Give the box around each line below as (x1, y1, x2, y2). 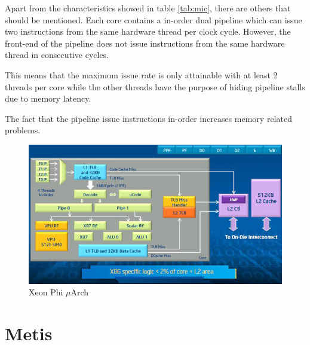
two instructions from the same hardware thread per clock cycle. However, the (5, 25, 291, 38)
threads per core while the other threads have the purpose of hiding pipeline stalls (5, 80, 305, 93)
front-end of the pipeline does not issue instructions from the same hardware (5, 36, 285, 49)
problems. (5, 124, 41, 136)
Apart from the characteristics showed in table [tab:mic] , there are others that (5, 2, 291, 14)
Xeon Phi (29, 286, 63, 298)
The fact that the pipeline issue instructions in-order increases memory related (5, 112, 292, 124)
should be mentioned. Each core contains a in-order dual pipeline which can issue (5, 13, 302, 26)
